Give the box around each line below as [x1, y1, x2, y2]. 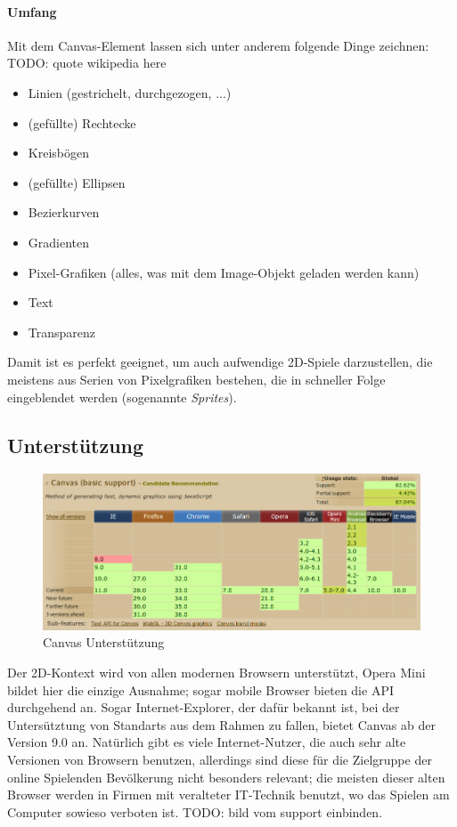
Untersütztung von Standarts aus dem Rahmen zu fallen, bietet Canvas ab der [7, 715, 436, 734]
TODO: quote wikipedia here [7, 53, 167, 72]
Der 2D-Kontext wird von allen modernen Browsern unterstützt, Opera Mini [7, 663, 426, 682]
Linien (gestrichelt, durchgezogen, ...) [28, 83, 232, 101]
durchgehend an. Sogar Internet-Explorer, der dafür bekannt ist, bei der [7, 698, 400, 717]
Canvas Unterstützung [43, 633, 165, 652]
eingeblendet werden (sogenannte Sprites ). [7, 387, 237, 406]
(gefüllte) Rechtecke [28, 113, 136, 132]
